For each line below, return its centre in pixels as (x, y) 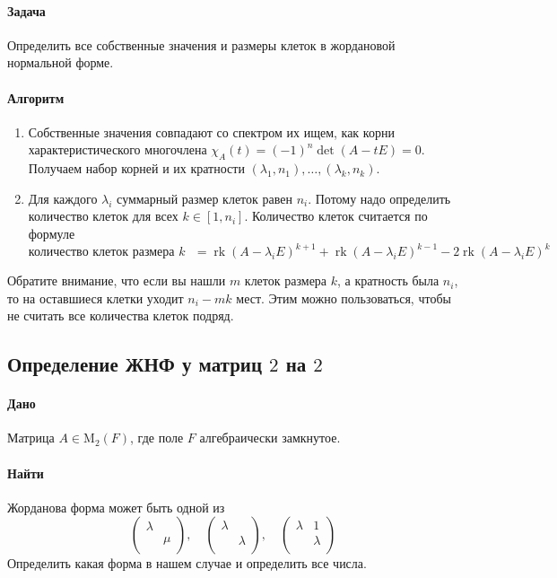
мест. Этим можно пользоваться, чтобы (344, 298)
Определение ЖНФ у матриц (135, 364)
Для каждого (63, 198)
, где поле (157, 438)
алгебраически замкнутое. (270, 438)
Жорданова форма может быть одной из (116, 507)
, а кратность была (388, 280)
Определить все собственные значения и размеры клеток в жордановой (201, 44)
